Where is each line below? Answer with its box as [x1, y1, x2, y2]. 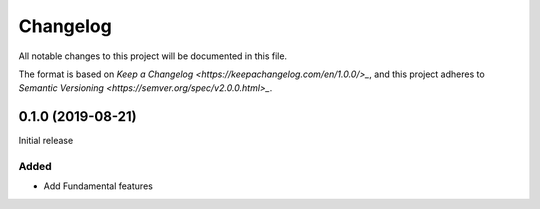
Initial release [18, 135, 74, 147]
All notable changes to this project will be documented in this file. [18, 50, 288, 62]
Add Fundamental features [43, 180, 154, 192]
